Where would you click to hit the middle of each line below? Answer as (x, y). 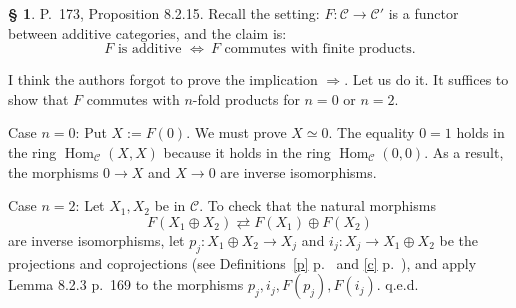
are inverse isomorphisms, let (96, 239)
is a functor (423, 13)
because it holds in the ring (247, 151)
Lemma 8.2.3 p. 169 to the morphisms (126, 284)
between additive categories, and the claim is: (147, 32)
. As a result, (464, 151)
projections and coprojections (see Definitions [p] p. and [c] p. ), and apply (242, 262)
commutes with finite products (318, 49)
